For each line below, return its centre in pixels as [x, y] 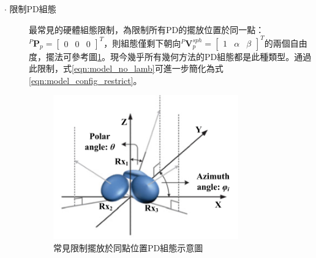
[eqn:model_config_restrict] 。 [85, 80]
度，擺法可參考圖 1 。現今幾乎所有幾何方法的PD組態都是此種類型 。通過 [170, 56]
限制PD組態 [33, 9]
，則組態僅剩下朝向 [142, 43]
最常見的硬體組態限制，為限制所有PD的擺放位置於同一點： [147, 29]
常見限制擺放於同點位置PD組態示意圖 [128, 247]
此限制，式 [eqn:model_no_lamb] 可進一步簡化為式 [126, 68]
